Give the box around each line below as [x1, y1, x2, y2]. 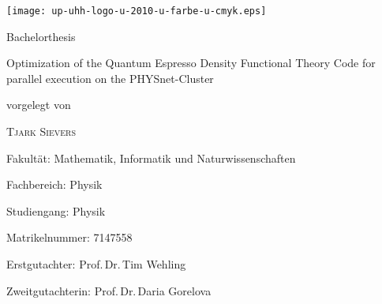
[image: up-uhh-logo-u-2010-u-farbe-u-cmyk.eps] [6, 6, 267, 17]
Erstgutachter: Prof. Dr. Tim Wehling [6, 256, 186, 272]
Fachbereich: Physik [6, 176, 103, 193]
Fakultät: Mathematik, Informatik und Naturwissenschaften [6, 149, 296, 166]
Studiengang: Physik [6, 202, 106, 219]
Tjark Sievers [6, 123, 76, 140]
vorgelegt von [6, 96, 71, 113]
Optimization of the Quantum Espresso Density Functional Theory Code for [6, 54, 376, 71]
